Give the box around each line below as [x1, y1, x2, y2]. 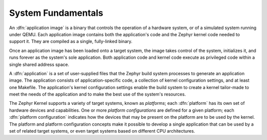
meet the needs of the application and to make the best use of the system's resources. [9, 92, 186, 97]
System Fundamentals [9, 7, 103, 18]
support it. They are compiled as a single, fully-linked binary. [9, 39, 133, 45]
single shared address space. [9, 61, 69, 67]
